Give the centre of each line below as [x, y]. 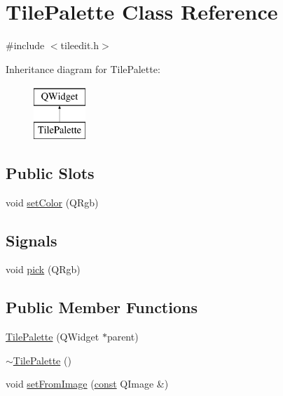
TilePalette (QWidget [53, 337]
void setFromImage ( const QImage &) [87, 384]
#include [25, 45]
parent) [123, 337]
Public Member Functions [102, 307]
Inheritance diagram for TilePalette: [83, 68]
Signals [32, 240]
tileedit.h [80, 45]
